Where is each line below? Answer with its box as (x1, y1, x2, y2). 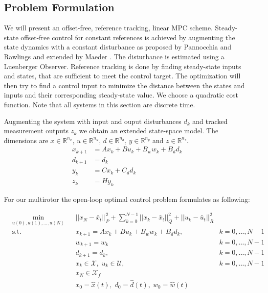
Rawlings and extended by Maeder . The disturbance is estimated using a (4, 51, 224, 61)
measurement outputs (4, 125, 69, 136)
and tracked (192, 116, 228, 126)
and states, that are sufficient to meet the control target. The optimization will (4, 71, 241, 81)
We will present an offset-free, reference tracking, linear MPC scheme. (4, 23, 213, 33)
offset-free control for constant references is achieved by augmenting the (21, 32, 235, 42)
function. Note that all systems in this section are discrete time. (4, 99, 195, 109)
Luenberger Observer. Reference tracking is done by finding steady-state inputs (4, 61, 241, 71)
